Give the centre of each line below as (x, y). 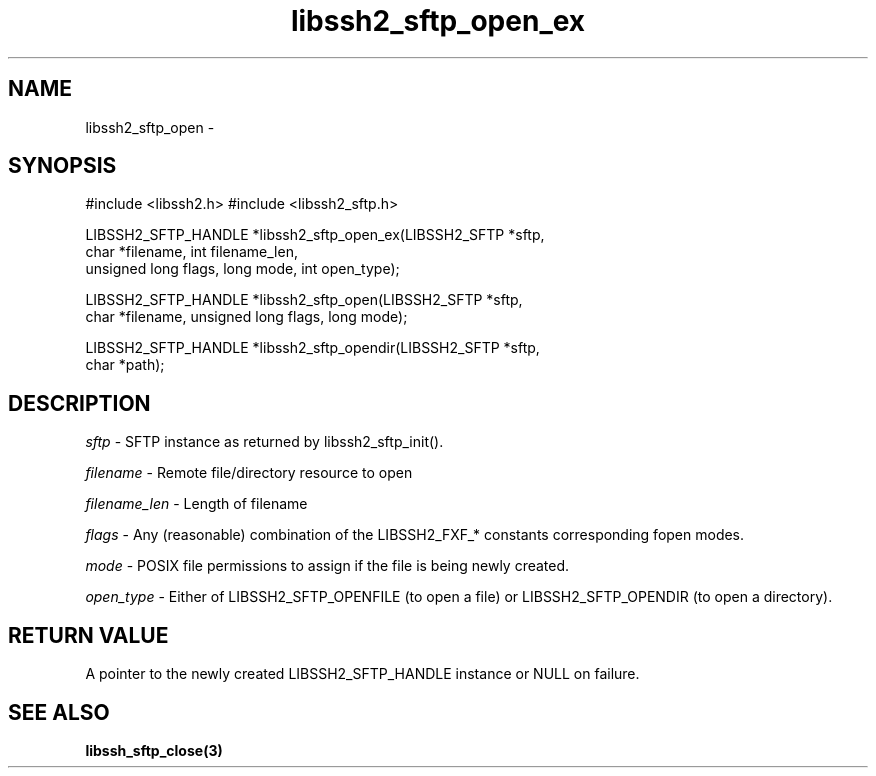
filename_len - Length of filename (196, 504)
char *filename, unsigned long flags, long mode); (246, 317)
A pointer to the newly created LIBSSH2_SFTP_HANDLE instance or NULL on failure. (362, 674)
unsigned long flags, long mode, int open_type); (242, 269)
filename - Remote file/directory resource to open (249, 473)
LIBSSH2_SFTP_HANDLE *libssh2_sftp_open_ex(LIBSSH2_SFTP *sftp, (315, 235)
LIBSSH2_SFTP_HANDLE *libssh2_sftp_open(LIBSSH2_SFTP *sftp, (304, 300)
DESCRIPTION (79, 403)
